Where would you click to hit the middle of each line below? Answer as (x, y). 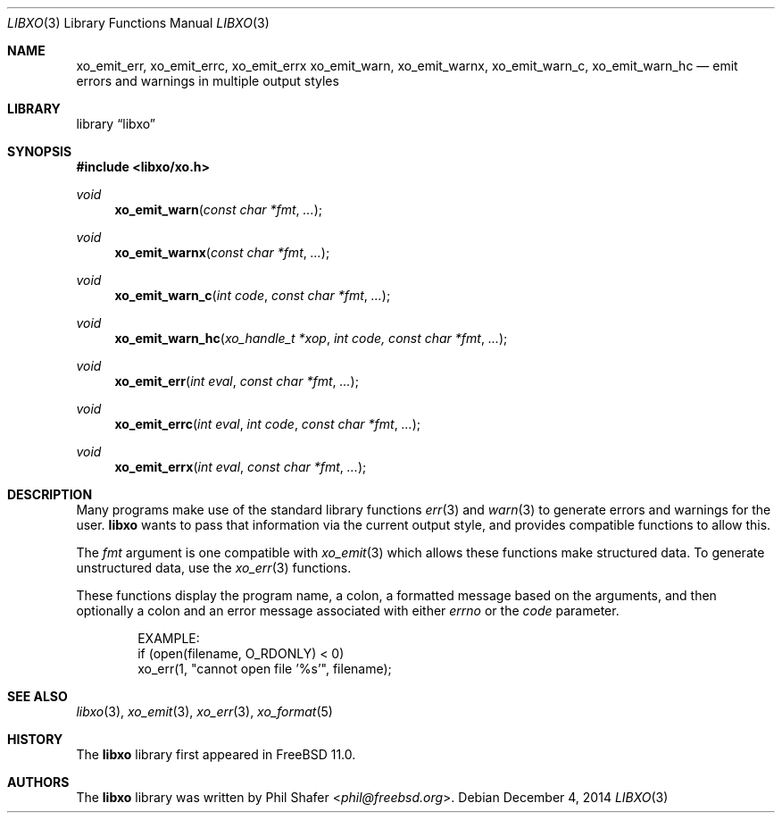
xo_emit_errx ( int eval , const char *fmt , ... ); (241, 467)
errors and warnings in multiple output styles (208, 81)
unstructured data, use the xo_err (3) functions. (214, 568)
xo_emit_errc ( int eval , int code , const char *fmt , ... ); (268, 424)
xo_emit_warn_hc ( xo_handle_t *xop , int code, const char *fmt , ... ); (311, 338)
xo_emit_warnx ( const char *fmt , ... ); (222, 252)
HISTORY (35, 739)
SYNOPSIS (40, 151)
